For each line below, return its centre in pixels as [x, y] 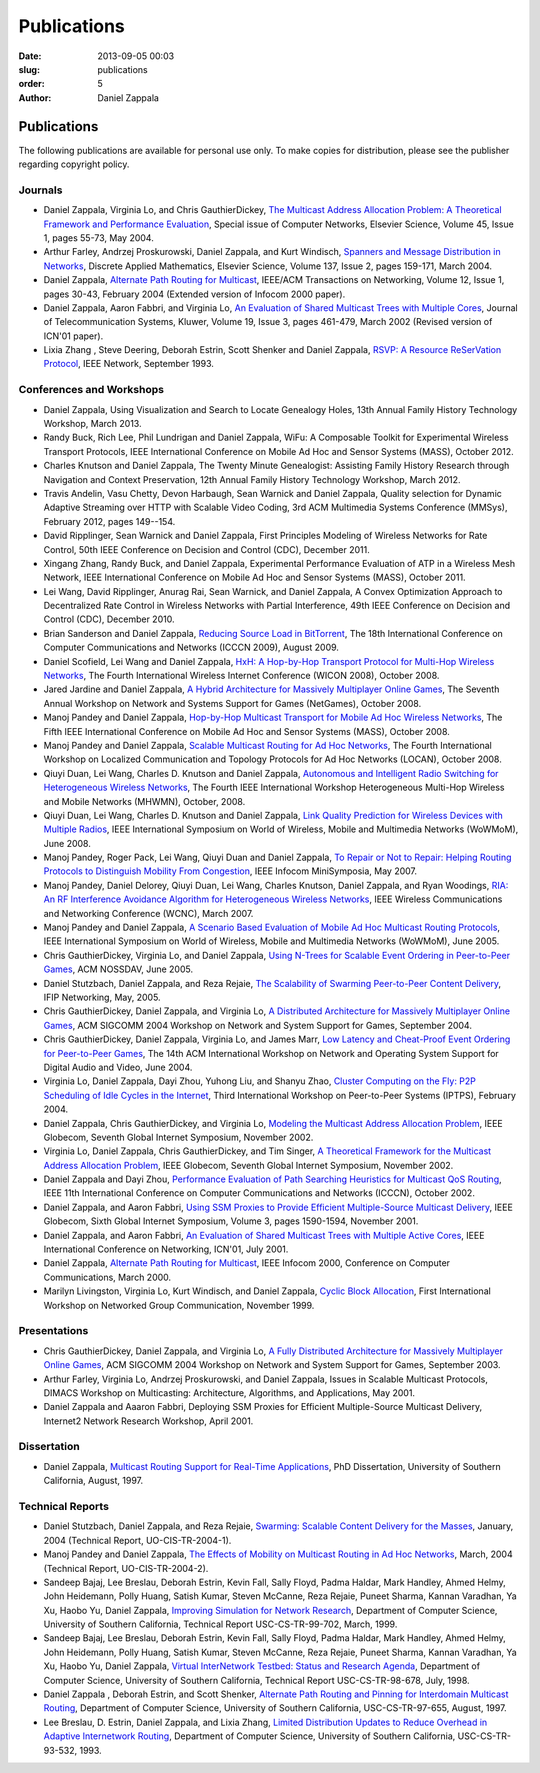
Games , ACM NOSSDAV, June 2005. [118, 969]
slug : [29, 69]
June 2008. [67, 843]
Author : [35, 97]
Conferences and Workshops [91, 390]
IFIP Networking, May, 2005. [102, 997]
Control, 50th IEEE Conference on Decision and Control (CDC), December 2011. [206, 549]
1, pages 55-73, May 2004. [98, 237]
